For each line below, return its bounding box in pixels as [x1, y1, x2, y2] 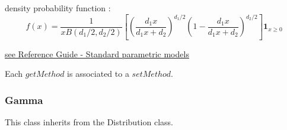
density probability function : [5, 2, 111, 14]
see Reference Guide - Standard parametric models [5, 47, 189, 60]
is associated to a [67, 67, 129, 80]
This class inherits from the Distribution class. [5, 116, 173, 128]
